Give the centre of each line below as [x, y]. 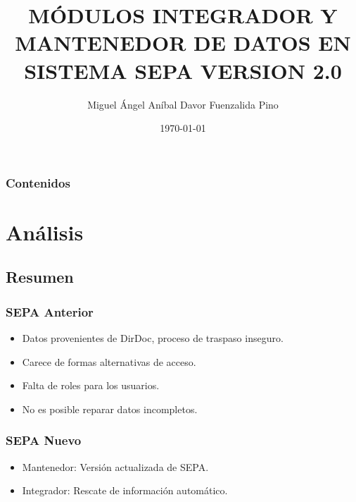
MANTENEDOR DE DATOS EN [183, 43]
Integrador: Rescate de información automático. [125, 490]
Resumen [40, 277]
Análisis [45, 232]
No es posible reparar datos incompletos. [110, 409]
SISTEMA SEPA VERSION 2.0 [183, 70]
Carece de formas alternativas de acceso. [109, 361]
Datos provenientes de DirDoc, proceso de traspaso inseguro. [153, 337]
